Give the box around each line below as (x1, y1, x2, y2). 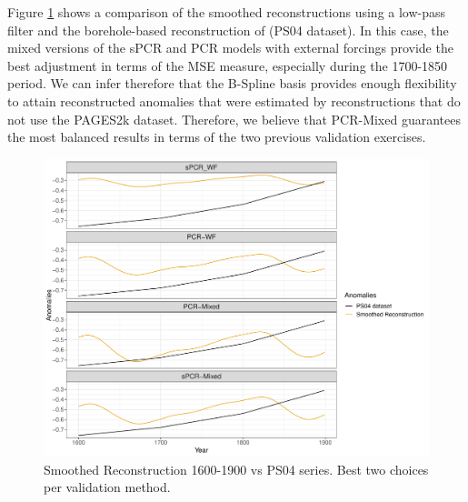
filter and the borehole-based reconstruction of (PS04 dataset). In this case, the (7, 20, 449, 39)
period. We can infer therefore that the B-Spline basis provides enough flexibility (7, 74, 457, 93)
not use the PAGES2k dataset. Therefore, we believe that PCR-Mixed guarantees (7, 109, 461, 128)
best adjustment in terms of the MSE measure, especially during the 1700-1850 (7, 55, 448, 75)
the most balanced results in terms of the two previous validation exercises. (7, 127, 426, 146)
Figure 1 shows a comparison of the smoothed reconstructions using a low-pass (7, 3, 446, 21)
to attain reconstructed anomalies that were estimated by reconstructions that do (7, 91, 461, 110)
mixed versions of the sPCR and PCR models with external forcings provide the (7, 38, 453, 57)
